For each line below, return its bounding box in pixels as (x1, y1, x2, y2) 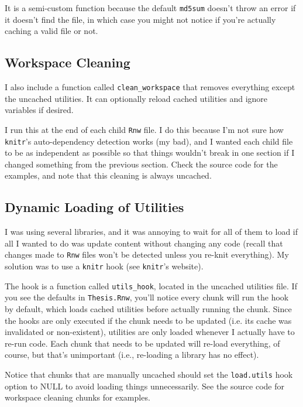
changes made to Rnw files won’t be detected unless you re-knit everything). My (5, 248, 289, 261)
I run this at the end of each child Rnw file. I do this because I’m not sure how (5, 123, 284, 135)
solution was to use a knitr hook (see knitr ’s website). (5, 260, 204, 272)
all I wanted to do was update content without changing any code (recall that (5, 237, 283, 249)
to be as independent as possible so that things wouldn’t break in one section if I (5, 146, 295, 159)
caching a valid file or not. (5, 25, 98, 37)
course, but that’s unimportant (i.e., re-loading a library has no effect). (5, 348, 259, 361)
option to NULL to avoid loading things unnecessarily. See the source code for (5, 379, 284, 392)
